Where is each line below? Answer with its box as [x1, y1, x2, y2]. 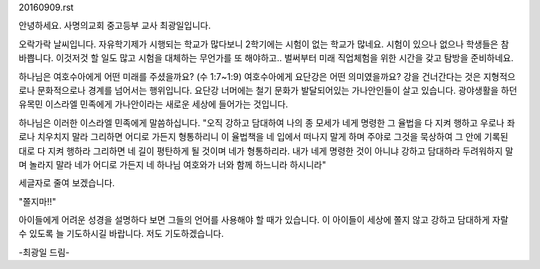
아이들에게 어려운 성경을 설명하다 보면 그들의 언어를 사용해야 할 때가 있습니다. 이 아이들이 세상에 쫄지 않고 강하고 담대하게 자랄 [18, 214, 509, 226]
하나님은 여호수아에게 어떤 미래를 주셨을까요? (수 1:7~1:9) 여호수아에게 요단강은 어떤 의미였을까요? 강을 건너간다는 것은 [18, 70, 482, 82]
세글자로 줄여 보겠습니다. [18, 177, 115, 189]
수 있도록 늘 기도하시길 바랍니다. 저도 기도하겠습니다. [18, 228, 224, 240]
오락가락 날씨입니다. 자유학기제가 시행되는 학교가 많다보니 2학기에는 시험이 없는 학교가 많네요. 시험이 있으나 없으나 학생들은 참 [18, 38, 510, 50]
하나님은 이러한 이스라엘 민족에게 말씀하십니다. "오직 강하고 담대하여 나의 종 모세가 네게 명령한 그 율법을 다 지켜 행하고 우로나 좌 [18, 116, 515, 129]
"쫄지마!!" [18, 195, 57, 207]
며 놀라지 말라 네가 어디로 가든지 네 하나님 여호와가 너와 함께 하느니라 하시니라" [18, 158, 327, 170]
